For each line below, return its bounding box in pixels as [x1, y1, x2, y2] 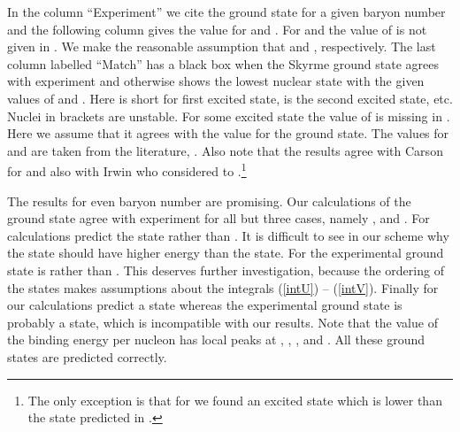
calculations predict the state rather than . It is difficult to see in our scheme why [7, 226, 449, 244]
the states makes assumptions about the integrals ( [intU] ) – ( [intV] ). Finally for [7, 278, 439, 297]
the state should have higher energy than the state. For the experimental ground [7, 243, 444, 262]
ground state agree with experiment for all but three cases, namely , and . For [7, 209, 430, 228]
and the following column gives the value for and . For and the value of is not [7, 19, 427, 38]
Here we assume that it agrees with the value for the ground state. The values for [7, 124, 449, 143]
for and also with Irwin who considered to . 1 [7, 159, 247, 180]
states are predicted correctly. [7, 347, 167, 366]
